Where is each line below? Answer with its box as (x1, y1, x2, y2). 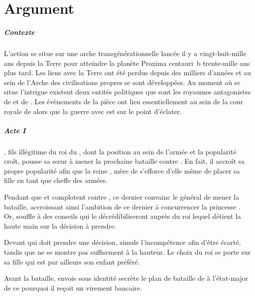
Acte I (4, 125, 26, 135)
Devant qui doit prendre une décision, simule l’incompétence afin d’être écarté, (4, 237, 241, 247)
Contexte (4, 27, 35, 37)
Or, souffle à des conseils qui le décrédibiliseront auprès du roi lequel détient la (4, 211, 241, 221)
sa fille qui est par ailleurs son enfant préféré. (4, 256, 140, 266)
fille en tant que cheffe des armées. (4, 175, 108, 185)
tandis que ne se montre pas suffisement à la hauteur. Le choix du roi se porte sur (4, 247, 251, 257)
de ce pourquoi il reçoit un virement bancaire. (4, 282, 142, 293)
